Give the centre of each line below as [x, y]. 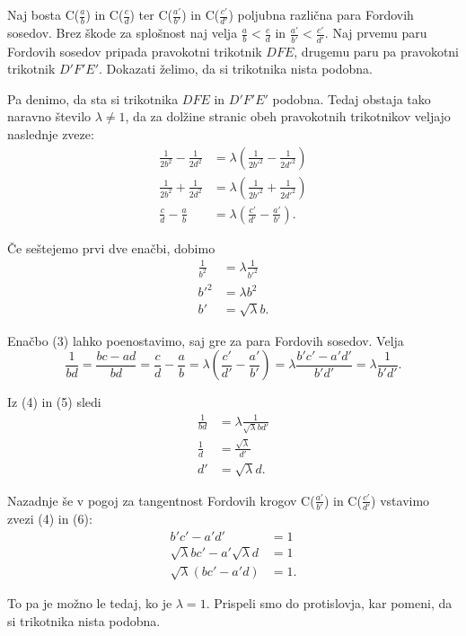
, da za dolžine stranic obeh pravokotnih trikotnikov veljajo [288, 116]
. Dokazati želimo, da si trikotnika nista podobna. [236, 69]
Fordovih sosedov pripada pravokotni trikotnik [135, 51]
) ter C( [151, 14]
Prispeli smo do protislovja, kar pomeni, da [333, 603]
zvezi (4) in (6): [50, 519]
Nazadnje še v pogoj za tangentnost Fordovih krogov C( [161, 500]
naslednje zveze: [51, 134]
